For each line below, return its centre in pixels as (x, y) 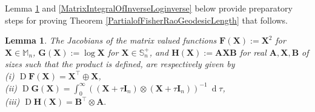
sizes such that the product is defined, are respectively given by (120, 64)
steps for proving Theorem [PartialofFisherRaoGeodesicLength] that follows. (147, 20)
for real (253, 52)
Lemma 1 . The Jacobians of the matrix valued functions (111, 40)
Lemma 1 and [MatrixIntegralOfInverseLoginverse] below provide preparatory (149, 8)
